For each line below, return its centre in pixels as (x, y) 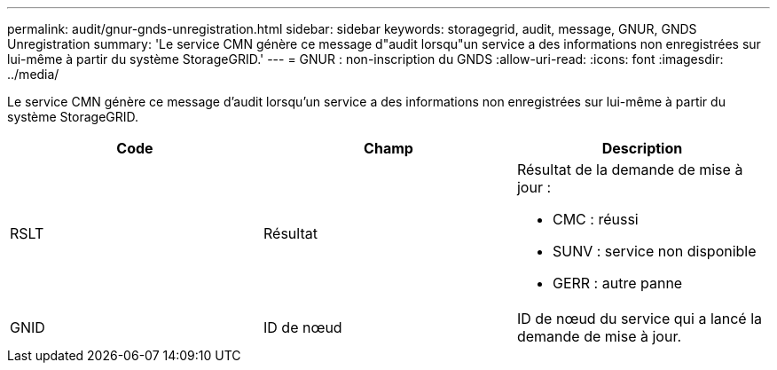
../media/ (33, 74)
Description (642, 148)
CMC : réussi (595, 219)
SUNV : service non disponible (654, 251)
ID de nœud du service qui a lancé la (640, 319)
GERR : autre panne (617, 283)
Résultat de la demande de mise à (630, 169)
